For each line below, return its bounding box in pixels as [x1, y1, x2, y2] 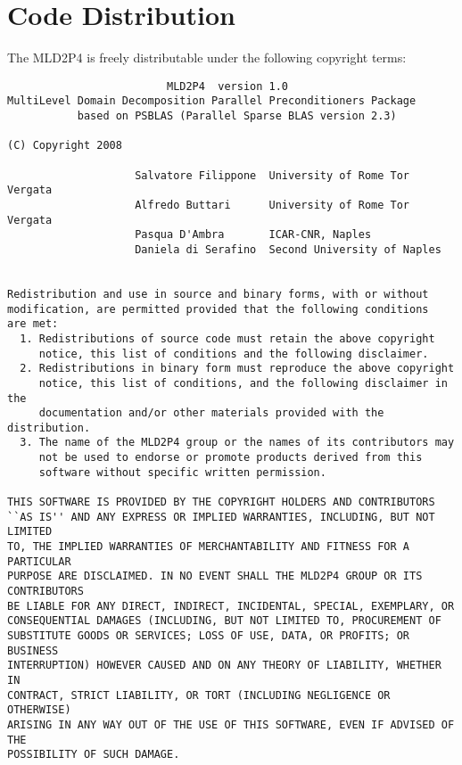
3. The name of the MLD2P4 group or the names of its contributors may [20, 436, 455, 449]
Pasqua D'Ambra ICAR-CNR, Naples [135, 228, 372, 242]
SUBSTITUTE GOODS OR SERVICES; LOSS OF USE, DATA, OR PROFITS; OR [7, 629, 410, 642]
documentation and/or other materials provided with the [38, 407, 384, 420]
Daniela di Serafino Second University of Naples [135, 243, 441, 256]
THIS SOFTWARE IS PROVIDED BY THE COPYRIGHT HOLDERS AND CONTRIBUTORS [7, 496, 435, 509]
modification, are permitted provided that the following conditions [7, 302, 429, 316]
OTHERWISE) [7, 703, 71, 717]
